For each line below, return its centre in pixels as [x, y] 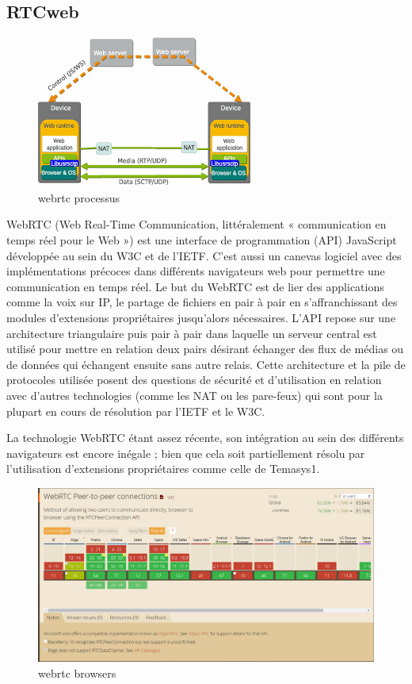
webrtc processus [79, 197]
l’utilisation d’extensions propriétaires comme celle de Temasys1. [163, 469]
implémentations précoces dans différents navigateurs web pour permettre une [196, 271]
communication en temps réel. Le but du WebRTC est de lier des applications [195, 286]
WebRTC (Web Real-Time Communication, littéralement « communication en [196, 224]
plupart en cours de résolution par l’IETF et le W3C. [136, 411]
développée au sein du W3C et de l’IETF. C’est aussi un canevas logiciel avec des [204, 255]
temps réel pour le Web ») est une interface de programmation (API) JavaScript [202, 239]
